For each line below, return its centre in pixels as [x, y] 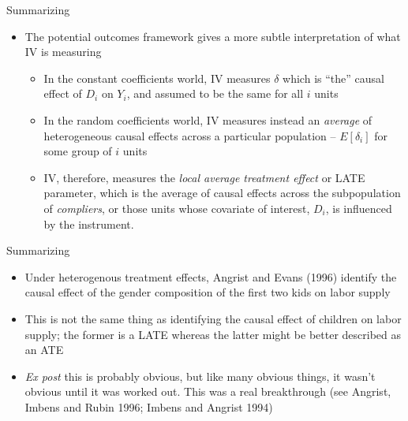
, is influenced [359, 208]
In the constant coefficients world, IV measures [157, 78]
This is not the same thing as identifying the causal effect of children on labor [213, 318]
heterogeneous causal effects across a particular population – [190, 135]
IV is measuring [63, 52]
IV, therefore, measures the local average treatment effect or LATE [204, 177]
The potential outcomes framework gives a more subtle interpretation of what [213, 36]
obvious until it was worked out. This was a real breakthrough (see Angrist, [208, 391]
